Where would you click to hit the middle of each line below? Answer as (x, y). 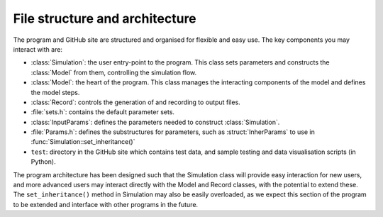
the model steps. (55, 92)
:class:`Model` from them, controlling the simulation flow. (114, 72)
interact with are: (38, 49)
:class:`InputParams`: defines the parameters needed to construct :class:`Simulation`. (155, 122)
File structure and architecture (105, 18)
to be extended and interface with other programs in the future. (106, 204)
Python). (43, 162)
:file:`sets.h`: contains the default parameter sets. (103, 112)
